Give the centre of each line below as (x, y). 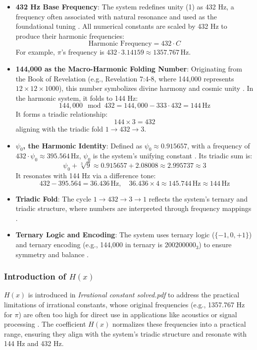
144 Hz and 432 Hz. (34, 343)
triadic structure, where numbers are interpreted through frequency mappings (133, 208)
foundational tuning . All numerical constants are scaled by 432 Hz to (121, 26)
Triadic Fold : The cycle (53, 198)
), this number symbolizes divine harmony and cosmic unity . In (156, 88)
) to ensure (215, 245)
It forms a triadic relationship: (62, 114)
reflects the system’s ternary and (198, 198)
